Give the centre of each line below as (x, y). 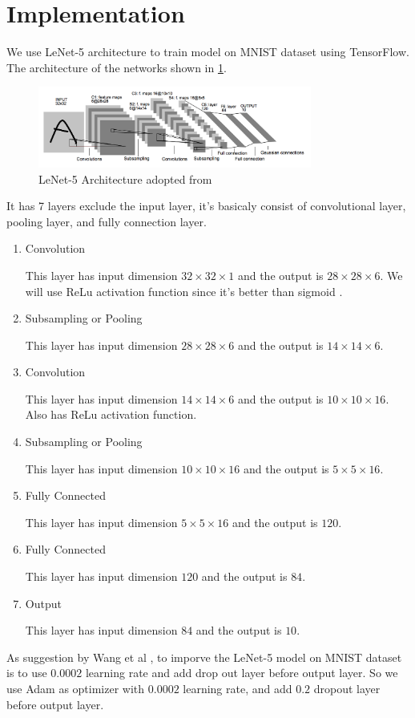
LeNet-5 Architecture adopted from (125, 178)
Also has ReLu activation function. (111, 414)
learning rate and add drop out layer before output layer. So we (242, 673)
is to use (27, 673)
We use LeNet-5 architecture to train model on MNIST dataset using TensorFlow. (208, 52)
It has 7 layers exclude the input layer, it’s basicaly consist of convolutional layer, (206, 206)
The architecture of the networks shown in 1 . (117, 67)
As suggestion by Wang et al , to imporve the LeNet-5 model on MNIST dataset (204, 657)
